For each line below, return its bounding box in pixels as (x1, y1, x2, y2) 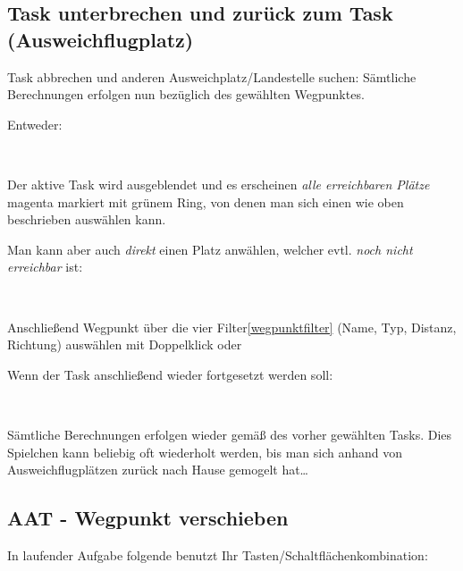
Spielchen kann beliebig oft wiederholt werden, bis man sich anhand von (7, 442, 403, 461)
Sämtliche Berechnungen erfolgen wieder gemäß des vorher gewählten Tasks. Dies (7, 424, 452, 443)
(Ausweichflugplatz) (7, 25, 194, 53)
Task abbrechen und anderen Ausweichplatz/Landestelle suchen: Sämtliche (7, 67, 417, 86)
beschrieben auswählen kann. (7, 210, 166, 229)
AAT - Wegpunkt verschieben (7, 504, 289, 532)
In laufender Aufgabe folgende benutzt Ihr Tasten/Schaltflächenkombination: (7, 545, 428, 564)
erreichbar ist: (7, 257, 83, 276)
